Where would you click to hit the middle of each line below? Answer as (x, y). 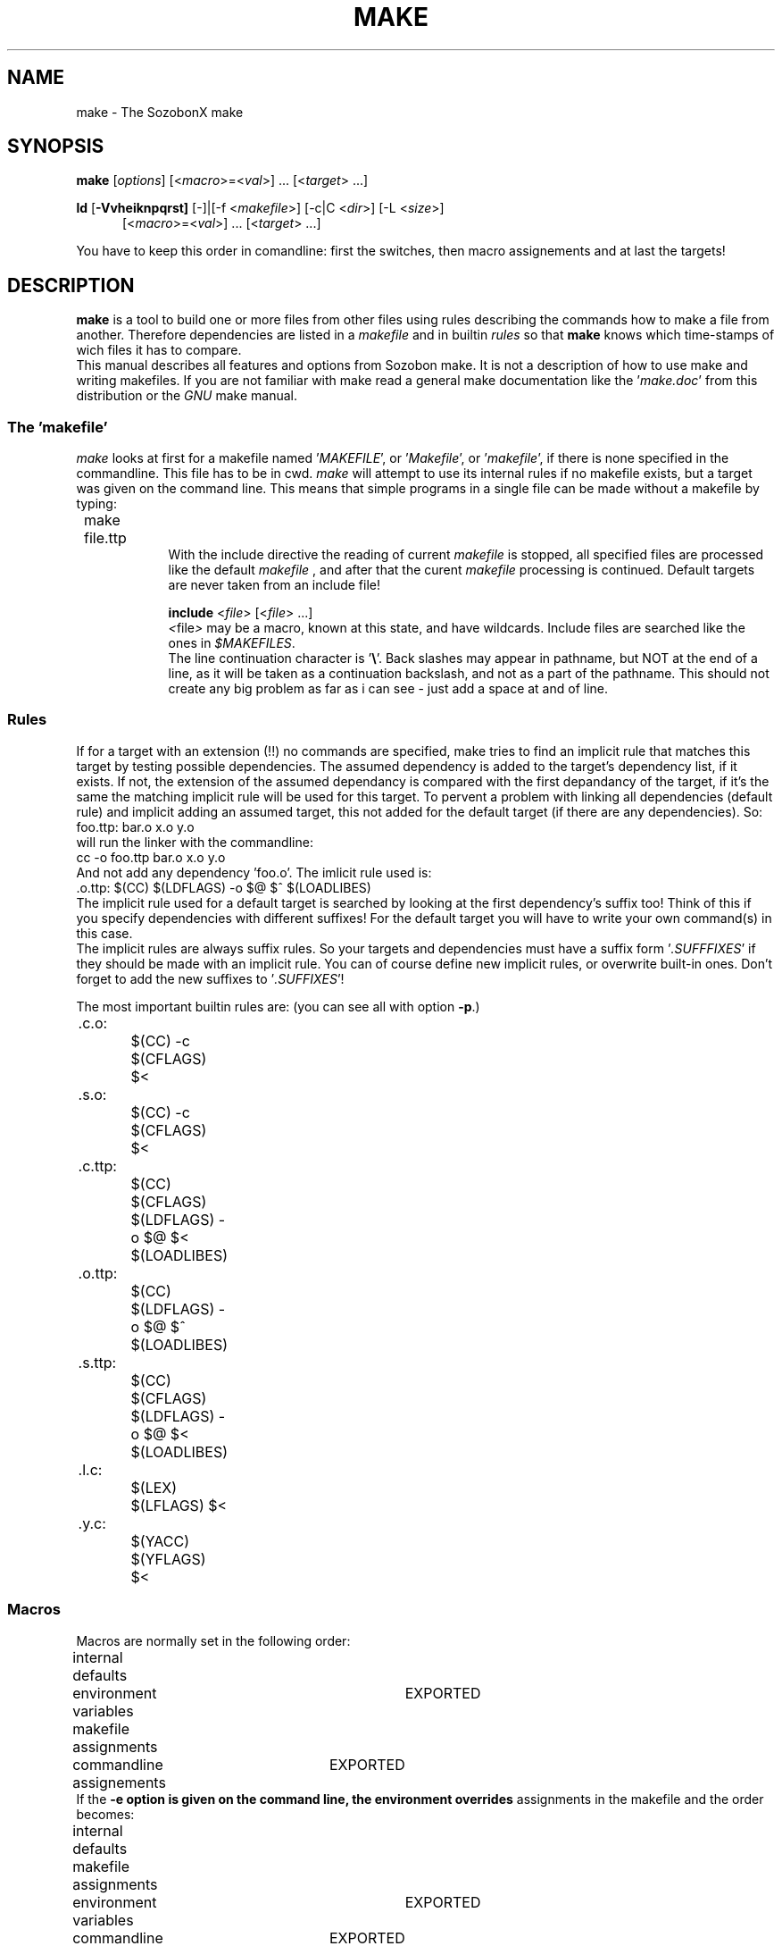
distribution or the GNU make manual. (187, 396)
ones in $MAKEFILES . (232, 643)
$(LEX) (154, 1487)
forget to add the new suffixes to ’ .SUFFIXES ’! (210, 978)
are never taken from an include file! (275, 585)
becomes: (105, 1814)
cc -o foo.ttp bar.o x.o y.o (151, 857)
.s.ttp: (97, 1362)
